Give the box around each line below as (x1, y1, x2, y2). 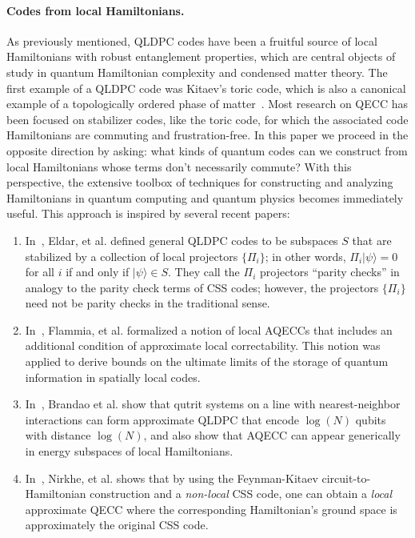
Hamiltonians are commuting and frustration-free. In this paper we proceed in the (6, 126, 409, 143)
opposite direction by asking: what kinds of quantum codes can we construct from (6, 142, 408, 159)
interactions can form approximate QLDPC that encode (25, 411, 300, 428)
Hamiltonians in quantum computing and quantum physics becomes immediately (6, 189, 404, 206)
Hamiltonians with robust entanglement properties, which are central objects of (6, 48, 396, 65)
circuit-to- (321, 469, 371, 486)
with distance (25, 427, 91, 444)
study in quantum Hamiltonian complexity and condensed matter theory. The (6, 63, 388, 80)
